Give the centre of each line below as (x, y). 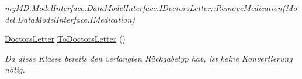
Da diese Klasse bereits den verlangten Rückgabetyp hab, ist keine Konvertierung (149, 58)
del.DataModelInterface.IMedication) (70, 19)
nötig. (15, 69)
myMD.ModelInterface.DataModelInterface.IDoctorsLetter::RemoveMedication (143, 8)
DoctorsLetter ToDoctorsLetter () (65, 39)
